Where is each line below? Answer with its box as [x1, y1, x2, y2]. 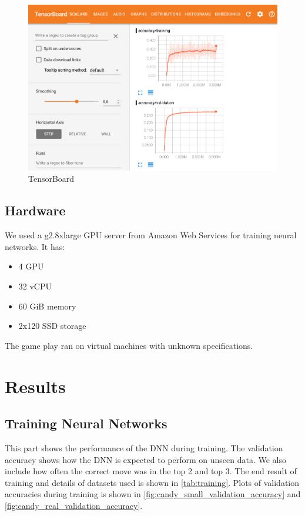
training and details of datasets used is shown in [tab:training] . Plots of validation [5, 476, 300, 488]
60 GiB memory [18, 299, 76, 312]
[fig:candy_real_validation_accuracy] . [5, 499, 143, 511]
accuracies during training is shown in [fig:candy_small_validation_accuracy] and [5, 488, 301, 500]
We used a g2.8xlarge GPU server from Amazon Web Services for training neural [5, 229, 297, 241]
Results [5, 374, 66, 398]
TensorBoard [28, 172, 75, 185]
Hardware [5, 201, 66, 219]
